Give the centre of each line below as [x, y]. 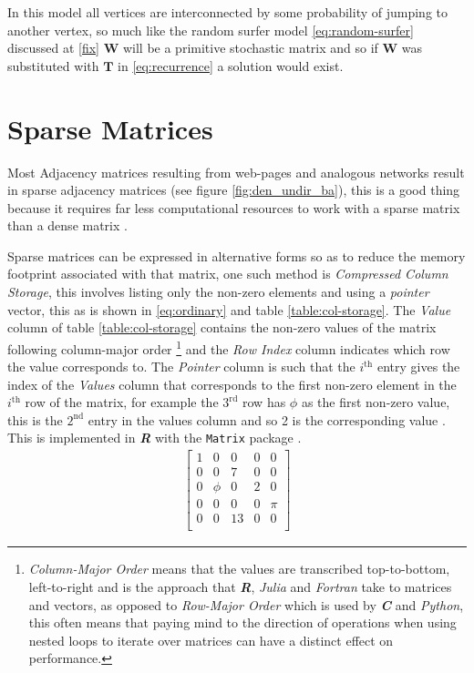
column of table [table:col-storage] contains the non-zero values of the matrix [222, 327]
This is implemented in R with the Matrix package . [155, 438]
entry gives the [419, 367]
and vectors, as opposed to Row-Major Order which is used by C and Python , [246, 604]
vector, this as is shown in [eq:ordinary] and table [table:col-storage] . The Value [229, 309]
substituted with [53, 65]
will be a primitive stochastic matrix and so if [250, 48]
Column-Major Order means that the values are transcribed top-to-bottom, [239, 569]
